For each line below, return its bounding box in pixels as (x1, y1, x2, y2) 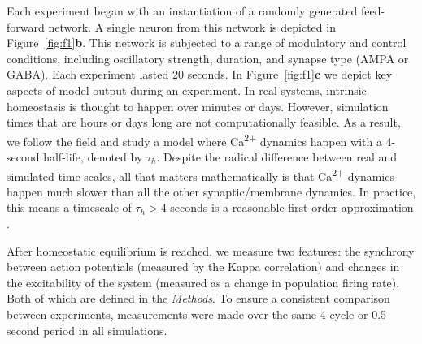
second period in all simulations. (7, 321, 167, 338)
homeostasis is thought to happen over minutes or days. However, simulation (7, 97, 389, 114)
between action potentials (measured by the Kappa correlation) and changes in (7, 258, 400, 275)
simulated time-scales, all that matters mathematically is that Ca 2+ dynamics (7, 165, 394, 184)
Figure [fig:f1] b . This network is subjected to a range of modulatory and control (7, 34, 407, 51)
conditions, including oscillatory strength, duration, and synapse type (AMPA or (7, 49, 409, 67)
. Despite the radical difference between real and (156, 148, 398, 165)
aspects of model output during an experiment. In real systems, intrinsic (7, 81, 367, 98)
